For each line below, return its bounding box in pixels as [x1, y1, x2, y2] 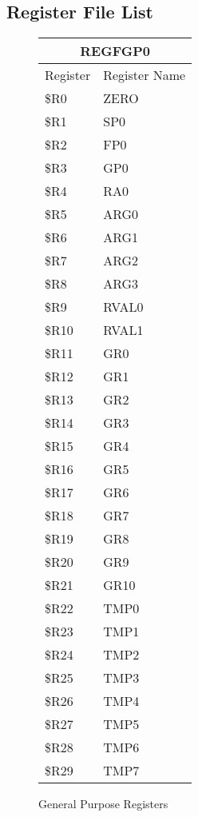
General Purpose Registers [38, 795, 168, 812]
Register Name [103, 66, 186, 85]
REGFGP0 [80, 42, 150, 61]
